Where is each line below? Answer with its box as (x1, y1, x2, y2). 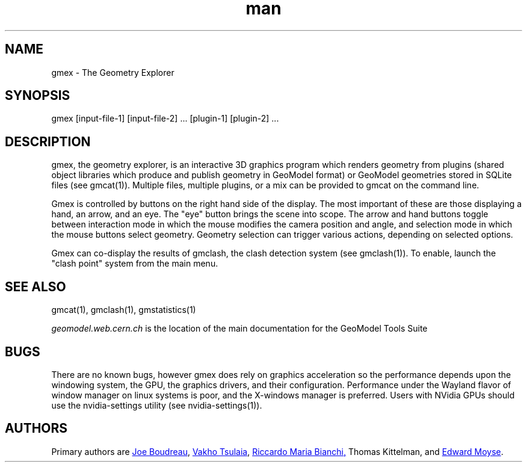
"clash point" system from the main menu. (51, 258, 218, 269)
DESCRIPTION (5, 134, 91, 149)
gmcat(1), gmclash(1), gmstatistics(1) (51, 305, 196, 315)
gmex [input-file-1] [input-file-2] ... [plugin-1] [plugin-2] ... (51, 113, 279, 124)
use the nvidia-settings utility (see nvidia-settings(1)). (51, 400, 262, 410)
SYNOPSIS (5, 88, 70, 104)
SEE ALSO (5, 279, 66, 294)
